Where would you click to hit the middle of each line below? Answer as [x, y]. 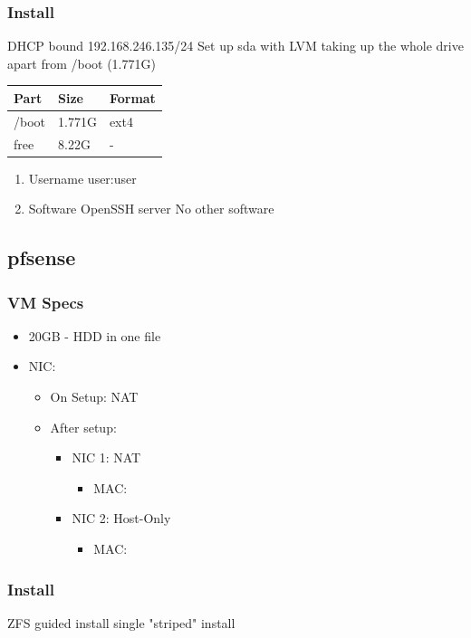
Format [132, 97]
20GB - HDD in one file [95, 335]
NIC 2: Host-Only [121, 518]
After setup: [83, 427]
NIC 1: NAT [106, 457]
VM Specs [46, 302]
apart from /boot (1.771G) [82, 63]
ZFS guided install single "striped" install [121, 622]
